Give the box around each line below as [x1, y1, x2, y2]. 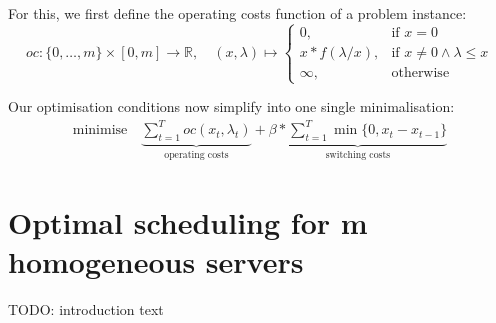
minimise [72, 123, 128, 138]
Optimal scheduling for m [8, 201, 368, 242]
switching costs [325, 149, 391, 160]
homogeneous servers [8, 240, 304, 281]
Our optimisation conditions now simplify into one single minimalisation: [8, 96, 455, 117]
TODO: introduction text [8, 298, 164, 319]
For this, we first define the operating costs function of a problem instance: [8, 3, 467, 23]
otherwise [391, 65, 450, 80]
